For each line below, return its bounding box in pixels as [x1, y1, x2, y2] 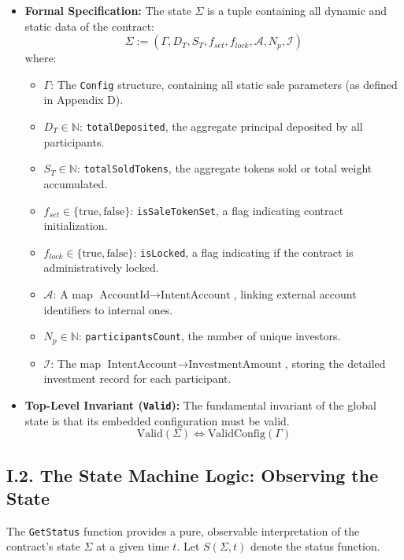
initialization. [43, 217, 108, 234]
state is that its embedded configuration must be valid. [24, 412, 290, 428]
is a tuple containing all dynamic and [207, 2, 387, 18]
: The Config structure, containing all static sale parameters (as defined [50, 76, 398, 92]
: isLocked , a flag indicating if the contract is [133, 243, 354, 260]
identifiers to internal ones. [43, 301, 173, 317]
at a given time [96, 538, 169, 554]
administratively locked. [43, 259, 159, 276]
